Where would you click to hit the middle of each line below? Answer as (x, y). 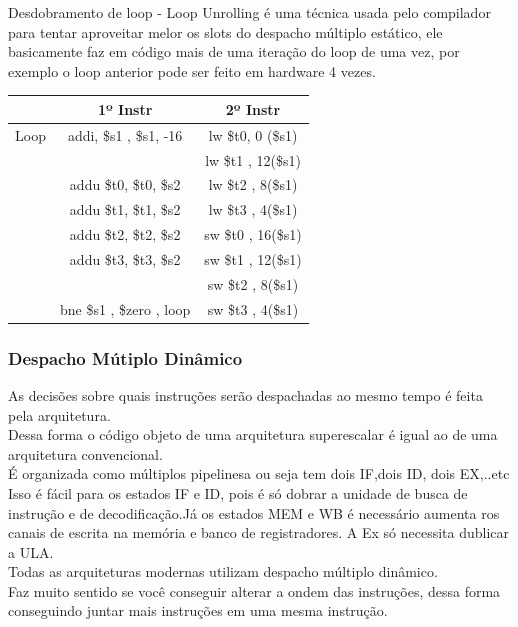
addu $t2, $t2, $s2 (125, 234)
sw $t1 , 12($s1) (253, 258)
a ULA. (31, 551)
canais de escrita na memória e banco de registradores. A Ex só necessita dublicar (259, 532)
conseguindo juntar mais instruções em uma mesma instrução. (198, 610)
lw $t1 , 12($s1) (253, 159)
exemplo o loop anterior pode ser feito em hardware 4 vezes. (192, 70)
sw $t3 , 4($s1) (253, 308)
